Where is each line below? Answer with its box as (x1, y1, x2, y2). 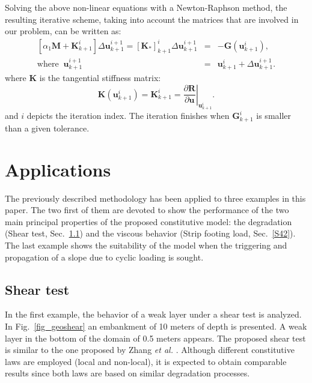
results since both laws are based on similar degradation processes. (5, 367, 250, 379)
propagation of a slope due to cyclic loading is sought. (5, 250, 204, 263)
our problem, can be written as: (5, 25, 121, 37)
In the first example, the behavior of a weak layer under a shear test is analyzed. (5, 308, 302, 321)
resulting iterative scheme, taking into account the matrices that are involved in (5, 13, 299, 25)
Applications (5, 157, 111, 181)
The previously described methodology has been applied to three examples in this (5, 191, 306, 204)
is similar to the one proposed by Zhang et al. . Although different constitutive (5, 343, 295, 356)
